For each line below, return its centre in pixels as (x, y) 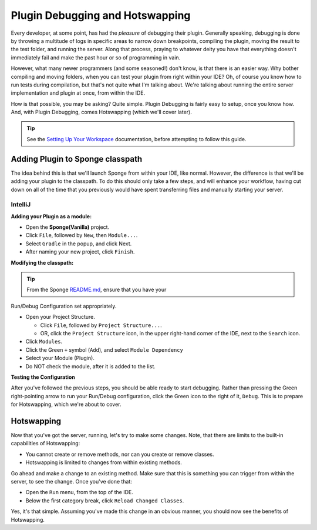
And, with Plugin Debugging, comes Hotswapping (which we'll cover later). (101, 112)
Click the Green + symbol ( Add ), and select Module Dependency (104, 349)
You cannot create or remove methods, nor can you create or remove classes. (120, 454)
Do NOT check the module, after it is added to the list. (90, 366)
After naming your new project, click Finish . (80, 252)
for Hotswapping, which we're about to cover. (66, 404)
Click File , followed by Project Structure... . (101, 325)
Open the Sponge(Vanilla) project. (68, 227)
